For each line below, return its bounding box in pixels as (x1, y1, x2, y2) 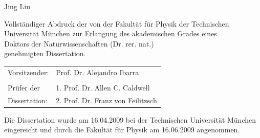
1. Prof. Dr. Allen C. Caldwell (56, 82, 150, 93)
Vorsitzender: (8, 66, 49, 77)
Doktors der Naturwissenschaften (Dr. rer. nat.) (4, 38, 154, 49)
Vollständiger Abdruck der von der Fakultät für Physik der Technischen (4, 18, 229, 29)
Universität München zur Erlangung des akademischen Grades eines (4, 28, 217, 39)
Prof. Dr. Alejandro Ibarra (56, 66, 139, 77)
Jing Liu (4, 1, 30, 11)
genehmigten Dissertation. (4, 48, 86, 59)
